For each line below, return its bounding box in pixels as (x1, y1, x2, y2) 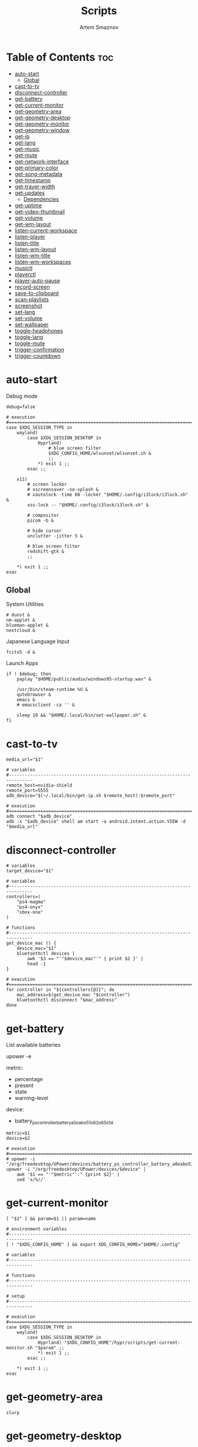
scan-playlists (14, 296, 49, 303)
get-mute (14, 152, 38, 159)
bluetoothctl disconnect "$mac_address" (16, 997, 117, 1003)
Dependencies (23, 195, 59, 202)
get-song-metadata (14, 170, 63, 178)
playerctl (14, 270, 37, 278)
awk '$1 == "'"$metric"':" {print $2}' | (16, 1171, 120, 1178)
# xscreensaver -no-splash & (27, 486, 99, 492)
